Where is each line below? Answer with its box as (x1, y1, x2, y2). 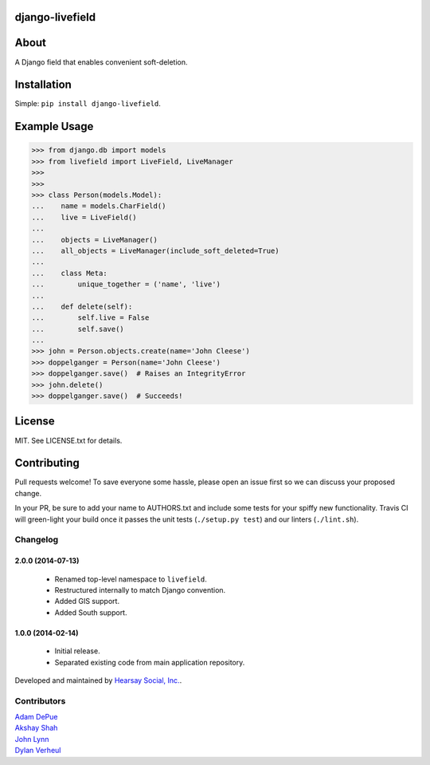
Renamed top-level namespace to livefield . (54, 574, 207, 584)
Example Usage (14, 120, 94, 133)
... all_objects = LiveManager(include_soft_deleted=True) (31, 246, 279, 255)
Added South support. (54, 607, 127, 617)
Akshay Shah (14, 723, 58, 733)
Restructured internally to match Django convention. (54, 585, 226, 594)
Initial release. (54, 646, 100, 656)
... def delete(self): (31, 302, 133, 311)
